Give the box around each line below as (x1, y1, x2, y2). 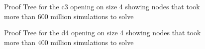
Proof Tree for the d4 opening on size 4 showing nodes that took (4, 27, 201, 38)
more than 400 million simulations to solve (4, 37, 134, 47)
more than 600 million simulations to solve (4, 11, 134, 21)
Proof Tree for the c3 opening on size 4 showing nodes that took (4, 1, 200, 11)
